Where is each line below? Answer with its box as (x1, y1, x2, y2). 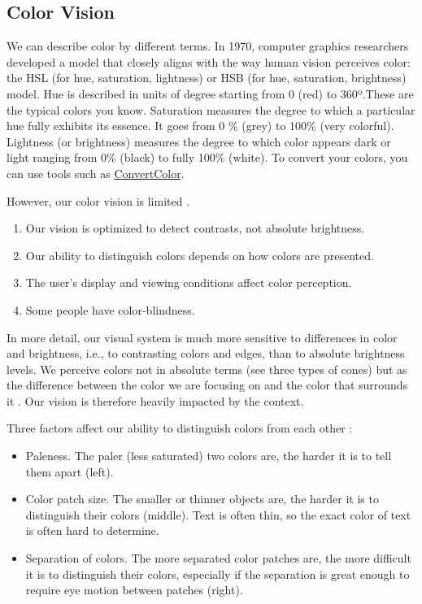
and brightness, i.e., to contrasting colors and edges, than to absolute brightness (7, 345, 405, 362)
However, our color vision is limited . (7, 192, 190, 209)
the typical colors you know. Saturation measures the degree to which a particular (7, 101, 415, 118)
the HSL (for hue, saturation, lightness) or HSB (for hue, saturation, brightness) (7, 69, 407, 86)
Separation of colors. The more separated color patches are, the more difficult (25, 550, 411, 567)
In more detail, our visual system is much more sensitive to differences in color (7, 328, 398, 345)
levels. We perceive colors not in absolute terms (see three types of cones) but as (7, 360, 407, 377)
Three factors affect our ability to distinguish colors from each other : (7, 419, 353, 437)
